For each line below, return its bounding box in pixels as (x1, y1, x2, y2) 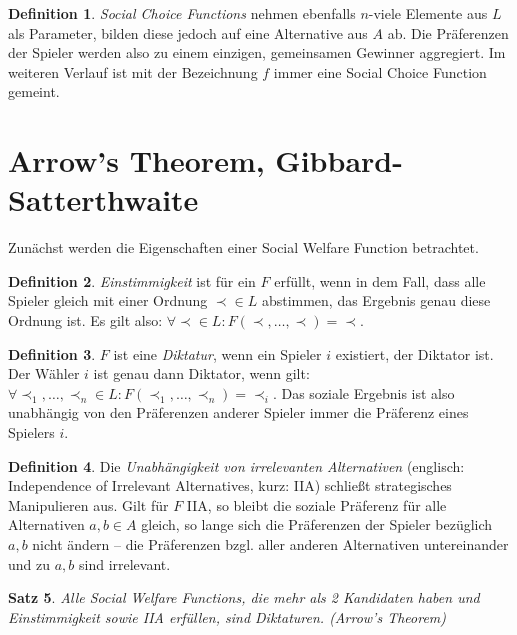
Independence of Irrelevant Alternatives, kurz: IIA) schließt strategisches (8, 475, 452, 496)
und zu (8, 553, 51, 574)
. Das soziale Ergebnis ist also (272, 382, 455, 403)
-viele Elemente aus (368, 3, 488, 23)
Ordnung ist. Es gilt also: (8, 310, 163, 331)
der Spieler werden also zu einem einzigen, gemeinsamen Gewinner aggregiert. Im (8, 42, 506, 63)
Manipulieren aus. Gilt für (8, 494, 169, 515)
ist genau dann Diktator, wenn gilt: (93, 363, 310, 384)
